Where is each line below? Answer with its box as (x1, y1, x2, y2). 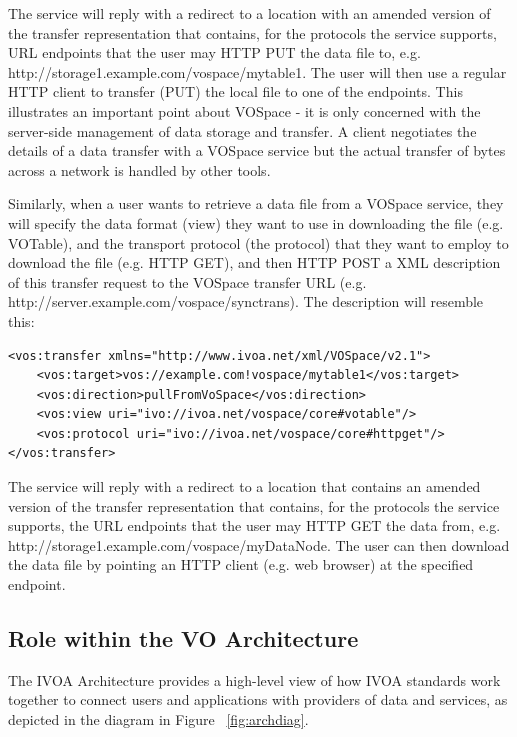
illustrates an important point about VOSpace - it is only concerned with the (8, 100, 481, 121)
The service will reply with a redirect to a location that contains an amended (8, 476, 481, 497)
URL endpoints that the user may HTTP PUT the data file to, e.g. (8, 42, 421, 63)
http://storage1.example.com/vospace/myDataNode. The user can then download (8, 534, 510, 555)
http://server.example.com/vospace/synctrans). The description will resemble (8, 291, 484, 312)
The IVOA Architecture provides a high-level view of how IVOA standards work (8, 669, 501, 690)
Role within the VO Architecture (8, 623, 359, 654)
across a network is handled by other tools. (8, 159, 271, 180)
